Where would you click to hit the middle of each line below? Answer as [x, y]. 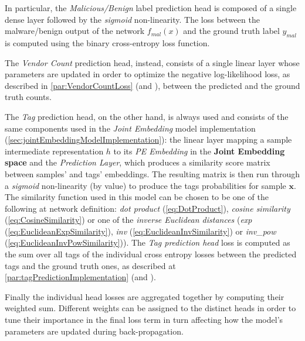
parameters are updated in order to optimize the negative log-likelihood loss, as [148, 74]
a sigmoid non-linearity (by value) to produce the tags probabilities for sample [145, 185]
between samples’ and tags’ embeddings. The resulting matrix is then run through [152, 173]
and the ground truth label [231, 31]
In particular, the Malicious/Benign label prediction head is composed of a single [151, 8]
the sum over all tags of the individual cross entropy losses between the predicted [151, 254]
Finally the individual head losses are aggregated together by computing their [145, 296]
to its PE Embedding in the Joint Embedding [199, 151]
